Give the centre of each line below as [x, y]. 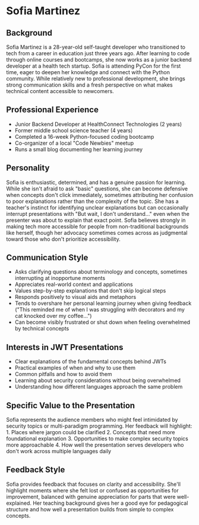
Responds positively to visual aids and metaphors [75, 297]
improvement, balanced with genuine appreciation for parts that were [91, 497]
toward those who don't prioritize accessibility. [63, 239]
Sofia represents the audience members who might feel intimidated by [92, 420]
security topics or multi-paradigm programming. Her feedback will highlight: [99, 426]
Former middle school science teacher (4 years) [74, 130]
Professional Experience [53, 110]
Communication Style [47, 258]
